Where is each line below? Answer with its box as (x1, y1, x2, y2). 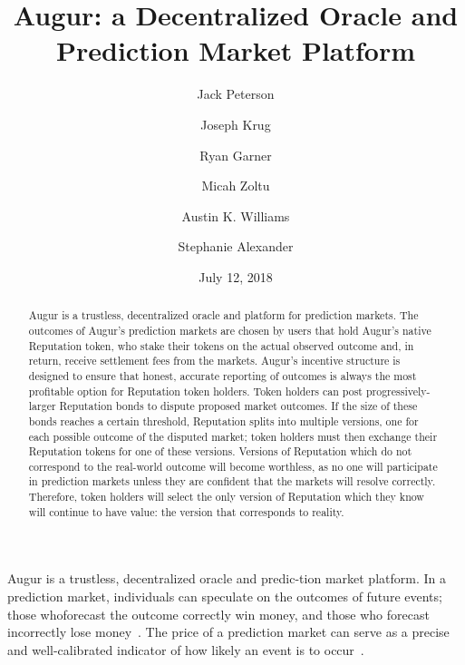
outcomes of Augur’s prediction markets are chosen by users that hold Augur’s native (28, 322, 431, 337)
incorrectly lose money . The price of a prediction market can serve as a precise (7, 622, 450, 641)
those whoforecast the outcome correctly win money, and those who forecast (7, 604, 430, 623)
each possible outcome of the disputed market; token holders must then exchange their (28, 428, 438, 444)
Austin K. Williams (181, 206, 290, 225)
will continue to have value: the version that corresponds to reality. (28, 504, 344, 519)
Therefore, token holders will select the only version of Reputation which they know (28, 489, 424, 504)
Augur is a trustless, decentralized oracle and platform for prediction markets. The (28, 308, 419, 323)
